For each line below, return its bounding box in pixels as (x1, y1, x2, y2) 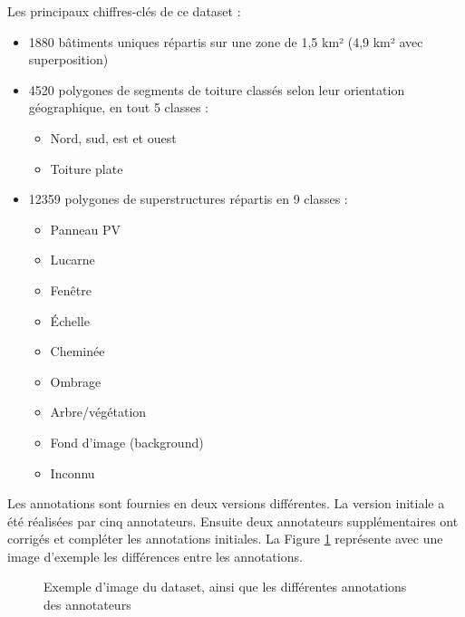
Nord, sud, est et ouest (50, 128, 177, 147)
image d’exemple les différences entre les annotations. (7, 546, 303, 565)
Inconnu (50, 463, 95, 482)
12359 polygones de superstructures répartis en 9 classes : (28, 189, 348, 208)
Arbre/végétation (50, 402, 147, 421)
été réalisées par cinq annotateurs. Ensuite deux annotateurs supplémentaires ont (7, 511, 459, 530)
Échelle (50, 311, 90, 330)
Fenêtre (50, 280, 92, 299)
